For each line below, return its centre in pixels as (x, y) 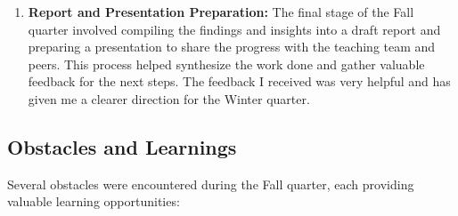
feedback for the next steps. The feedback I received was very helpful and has (239, 81)
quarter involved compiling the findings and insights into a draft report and (234, 29)
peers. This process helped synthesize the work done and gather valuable (226, 64)
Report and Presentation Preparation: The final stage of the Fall (221, 12)
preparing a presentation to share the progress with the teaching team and (232, 47)
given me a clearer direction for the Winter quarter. (169, 98)
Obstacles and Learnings (122, 146)
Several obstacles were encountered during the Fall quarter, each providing (211, 184)
